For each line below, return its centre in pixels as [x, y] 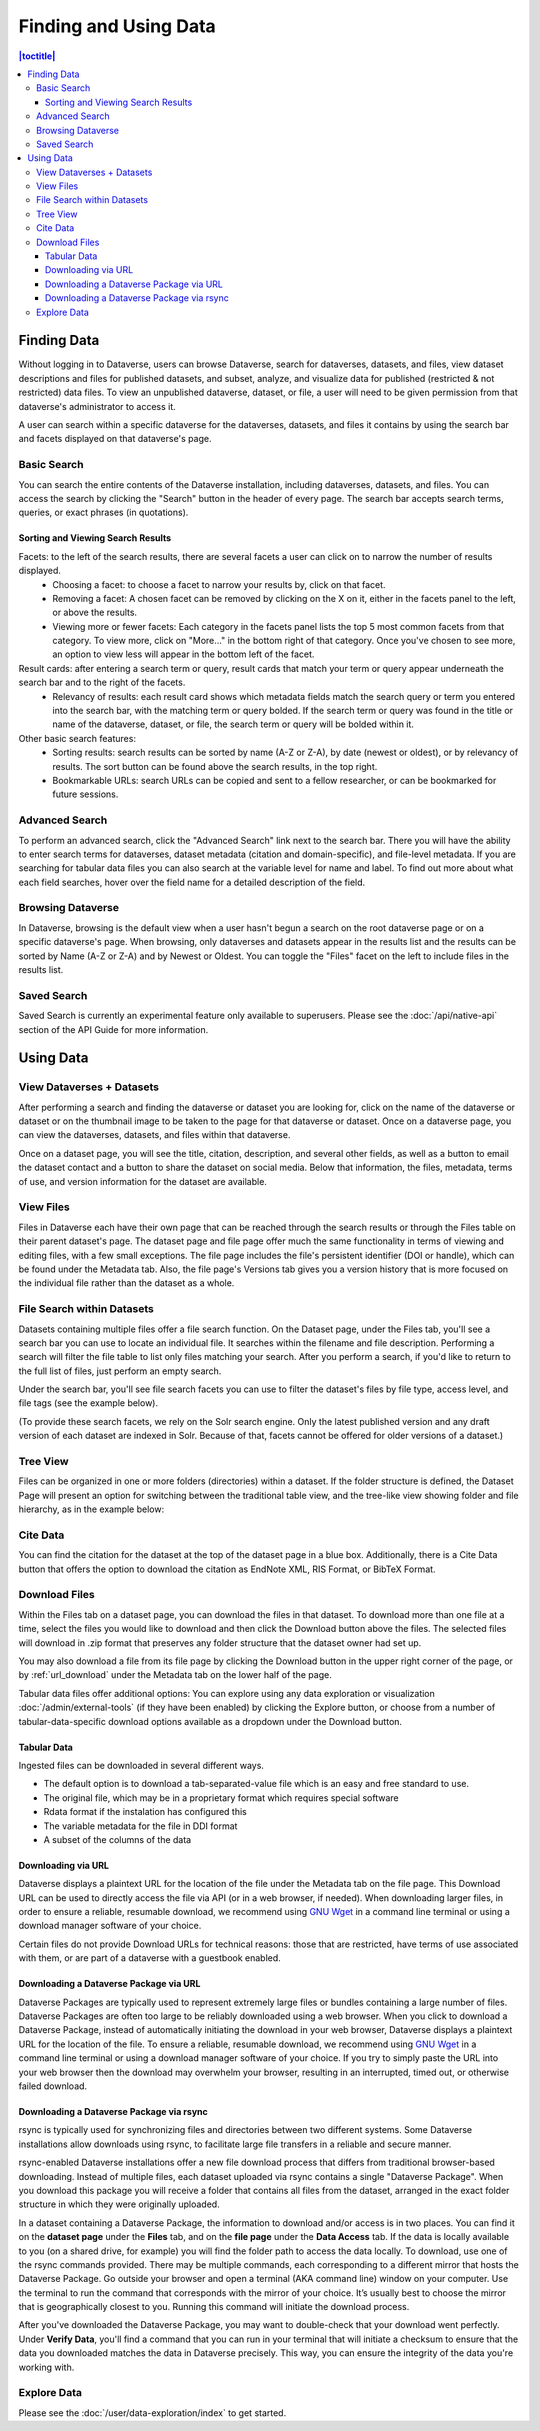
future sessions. [85, 794]
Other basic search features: [77, 738]
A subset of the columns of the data [117, 1839]
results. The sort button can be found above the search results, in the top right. [215, 766]
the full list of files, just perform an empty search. [120, 1371]
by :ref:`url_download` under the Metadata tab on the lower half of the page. [175, 1675]
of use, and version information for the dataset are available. [142, 1181]
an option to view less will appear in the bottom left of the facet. [183, 654]
